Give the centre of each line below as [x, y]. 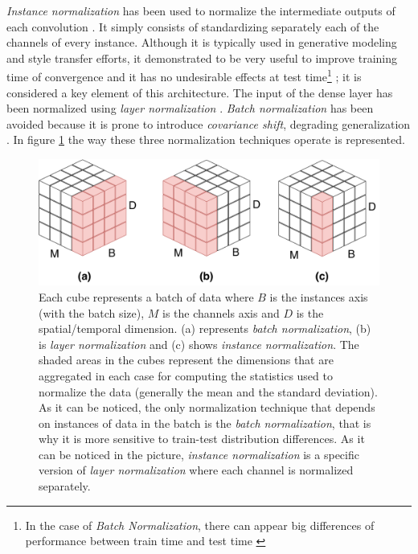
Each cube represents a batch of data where [146, 296]
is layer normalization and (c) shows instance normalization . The [199, 344]
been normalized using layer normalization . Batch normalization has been [190, 108]
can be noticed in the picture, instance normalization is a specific [199, 454]
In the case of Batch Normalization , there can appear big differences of [200, 525]
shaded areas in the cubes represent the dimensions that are [186, 360]
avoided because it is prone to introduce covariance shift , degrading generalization [209, 123]
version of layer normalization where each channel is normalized [196, 470]
